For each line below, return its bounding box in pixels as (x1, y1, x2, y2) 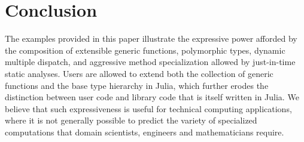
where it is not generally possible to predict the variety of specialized (5, 114, 257, 126)
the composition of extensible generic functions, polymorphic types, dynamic (5, 44, 285, 56)
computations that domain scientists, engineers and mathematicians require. (5, 125, 284, 138)
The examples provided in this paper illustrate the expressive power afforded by (5, 32, 297, 45)
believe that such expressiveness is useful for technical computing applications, (5, 102, 292, 115)
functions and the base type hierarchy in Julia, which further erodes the (5, 79, 269, 91)
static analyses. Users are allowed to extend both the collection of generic (5, 67, 273, 79)
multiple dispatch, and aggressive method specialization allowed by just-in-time (5, 55, 296, 68)
